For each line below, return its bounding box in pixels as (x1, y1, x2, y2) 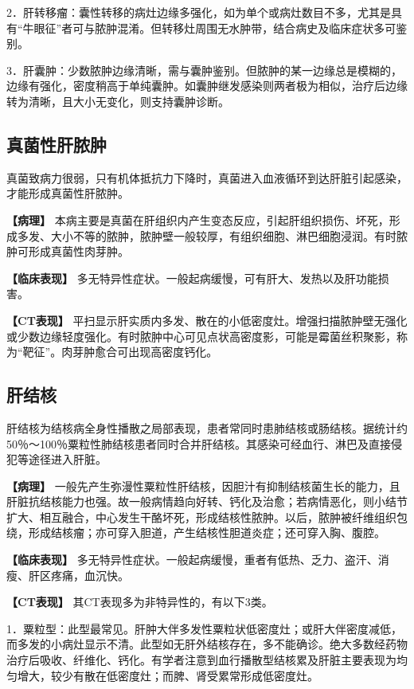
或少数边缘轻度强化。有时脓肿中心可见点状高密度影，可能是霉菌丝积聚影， (6, 327, 396, 344)
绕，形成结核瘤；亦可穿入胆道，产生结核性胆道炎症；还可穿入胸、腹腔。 (6, 524, 385, 541)
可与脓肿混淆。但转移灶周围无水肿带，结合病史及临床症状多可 (72, 19, 396, 36)
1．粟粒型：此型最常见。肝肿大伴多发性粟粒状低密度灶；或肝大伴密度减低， (6, 620, 402, 636)
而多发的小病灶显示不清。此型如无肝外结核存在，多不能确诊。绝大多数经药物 (6, 636, 408, 652)
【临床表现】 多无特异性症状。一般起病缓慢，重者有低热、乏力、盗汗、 (6, 551, 378, 568)
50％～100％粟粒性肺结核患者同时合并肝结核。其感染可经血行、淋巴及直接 (6, 435, 391, 452)
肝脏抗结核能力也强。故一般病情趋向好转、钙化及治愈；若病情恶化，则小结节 (6, 493, 408, 510)
